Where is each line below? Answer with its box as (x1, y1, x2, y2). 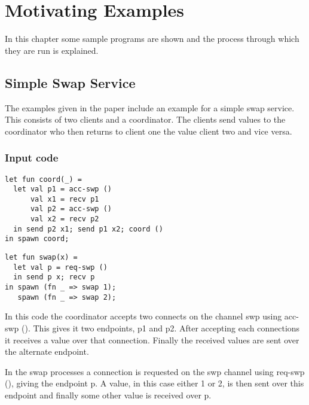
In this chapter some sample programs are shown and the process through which (5, 32, 299, 45)
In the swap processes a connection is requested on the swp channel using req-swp (5, 365, 305, 377)
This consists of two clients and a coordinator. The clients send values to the (5, 113, 286, 126)
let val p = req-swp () (13, 263, 108, 272)
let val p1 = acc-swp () (13, 185, 112, 194)
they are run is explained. (5, 44, 99, 56)
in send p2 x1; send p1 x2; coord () (13, 224, 163, 233)
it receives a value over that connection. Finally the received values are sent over (5, 333, 299, 346)
